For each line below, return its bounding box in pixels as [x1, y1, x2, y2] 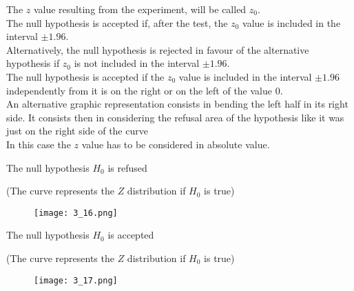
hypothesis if [6, 56, 60, 70]
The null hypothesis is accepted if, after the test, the [6, 15, 228, 30]
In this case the [6, 137, 71, 151]
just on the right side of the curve [6, 123, 148, 138]
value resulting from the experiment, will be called [33, 2, 247, 16]
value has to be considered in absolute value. [81, 137, 270, 151]
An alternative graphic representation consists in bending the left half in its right [6, 97, 348, 111]
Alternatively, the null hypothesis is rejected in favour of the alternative [6, 42, 309, 57]
